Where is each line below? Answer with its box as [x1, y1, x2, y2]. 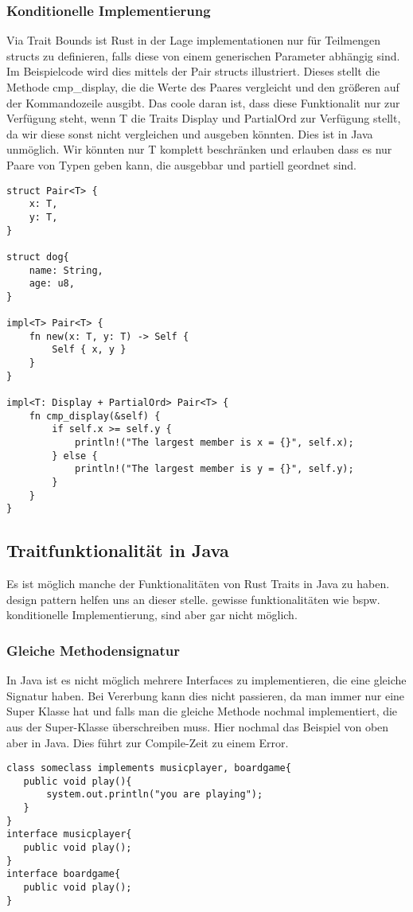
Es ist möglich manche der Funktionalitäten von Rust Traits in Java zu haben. [6, 575, 390, 592]
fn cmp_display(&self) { [29, 410, 161, 422]
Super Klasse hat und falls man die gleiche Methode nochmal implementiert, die [6, 703, 398, 719]
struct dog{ [6, 251, 69, 263]
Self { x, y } [52, 344, 127, 356]
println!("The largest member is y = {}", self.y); [74, 463, 354, 475]
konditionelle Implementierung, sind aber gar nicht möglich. [6, 606, 298, 623]
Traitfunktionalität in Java [6, 538, 229, 563]
